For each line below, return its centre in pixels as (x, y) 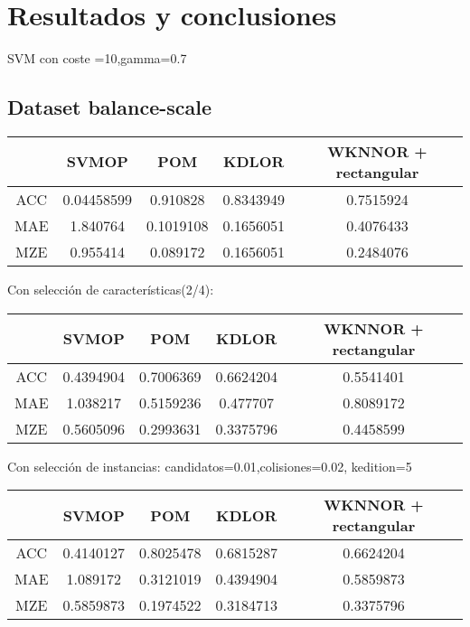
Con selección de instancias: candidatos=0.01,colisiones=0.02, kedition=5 (210, 466)
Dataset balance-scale (110, 107)
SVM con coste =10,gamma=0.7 (97, 58)
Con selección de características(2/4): (111, 289)
